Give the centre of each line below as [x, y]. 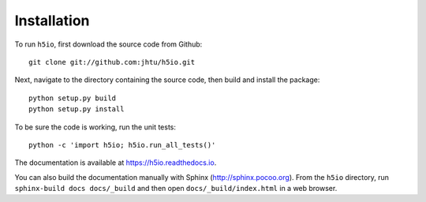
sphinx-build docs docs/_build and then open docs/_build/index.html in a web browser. [176, 189]
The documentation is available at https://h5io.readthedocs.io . [116, 163]
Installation [52, 21]
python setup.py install [77, 109]
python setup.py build [73, 98]
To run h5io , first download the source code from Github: [108, 44]
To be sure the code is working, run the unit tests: [95, 127]
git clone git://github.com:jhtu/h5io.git [112, 62]
